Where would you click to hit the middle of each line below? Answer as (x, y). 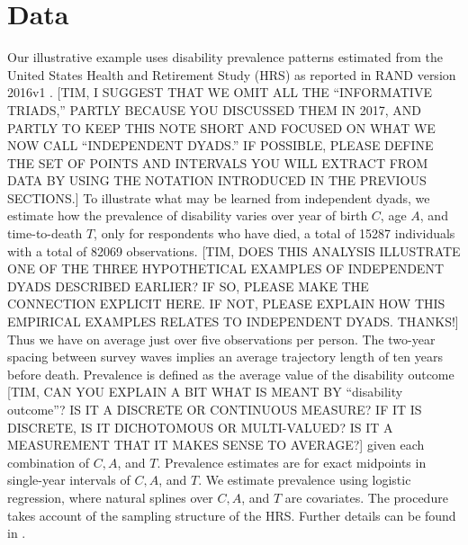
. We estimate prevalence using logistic (305, 480)
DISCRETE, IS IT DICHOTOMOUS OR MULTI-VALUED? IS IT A (200, 427)
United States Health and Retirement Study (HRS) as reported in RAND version (232, 74)
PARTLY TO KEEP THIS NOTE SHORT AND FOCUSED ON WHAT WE (221, 127)
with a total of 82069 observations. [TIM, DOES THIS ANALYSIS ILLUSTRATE (234, 250)
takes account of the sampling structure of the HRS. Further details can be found (232, 515)
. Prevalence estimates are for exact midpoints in (292, 462)
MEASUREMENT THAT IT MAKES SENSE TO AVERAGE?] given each (216, 445)
